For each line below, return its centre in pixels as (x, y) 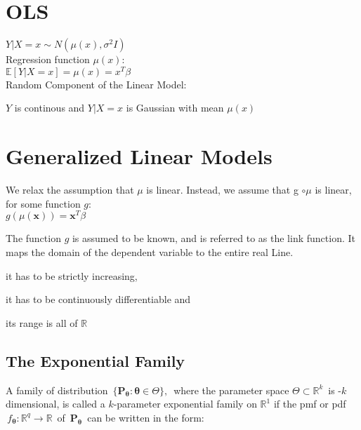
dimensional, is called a (55, 404)
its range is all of (42, 322)
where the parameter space (231, 390)
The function (33, 238)
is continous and (50, 108)
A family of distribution (57, 390)
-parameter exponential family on (185, 404)
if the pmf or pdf (310, 404)
